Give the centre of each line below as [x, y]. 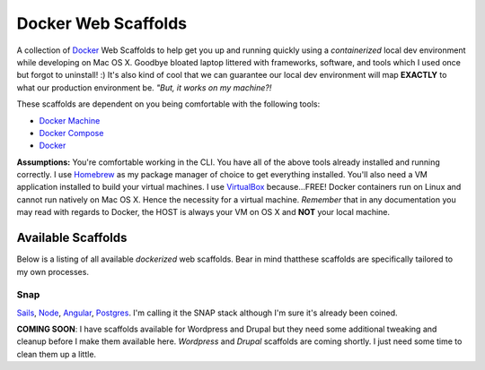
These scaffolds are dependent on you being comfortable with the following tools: [168, 104]
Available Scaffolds [72, 238]
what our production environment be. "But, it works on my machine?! [144, 87]
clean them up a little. [57, 354]
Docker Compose [71, 133]
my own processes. [53, 271]
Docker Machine [70, 120]
